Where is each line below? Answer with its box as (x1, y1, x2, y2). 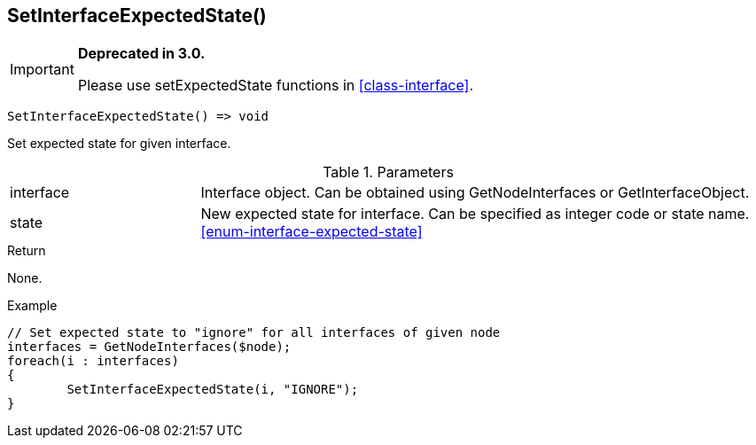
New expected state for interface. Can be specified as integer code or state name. (200, 205, 750, 223)
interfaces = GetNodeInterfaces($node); (7, 340, 292, 355)
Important (10, 60, 74, 79)
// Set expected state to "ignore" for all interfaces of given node (7, 325, 501, 340)
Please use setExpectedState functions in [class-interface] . (77, 76, 474, 95)
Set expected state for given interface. (7, 136, 231, 152)
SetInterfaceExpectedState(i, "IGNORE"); (66, 382, 359, 397)
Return (7, 243, 46, 259)
